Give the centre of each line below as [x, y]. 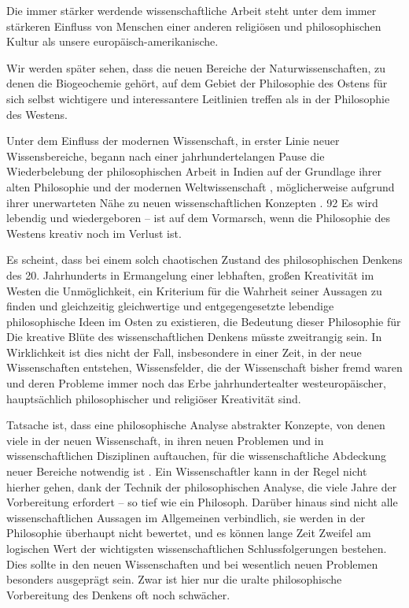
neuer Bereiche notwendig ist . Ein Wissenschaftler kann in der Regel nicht [187, 471]
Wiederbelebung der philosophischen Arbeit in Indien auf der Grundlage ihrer [194, 171]
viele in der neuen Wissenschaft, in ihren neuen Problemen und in [165, 440]
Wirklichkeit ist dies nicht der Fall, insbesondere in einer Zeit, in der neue [184, 352]
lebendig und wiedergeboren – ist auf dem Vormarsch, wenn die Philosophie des [198, 218]
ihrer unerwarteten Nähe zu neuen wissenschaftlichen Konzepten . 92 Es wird [192, 202]
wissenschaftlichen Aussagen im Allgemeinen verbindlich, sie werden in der [186, 517]
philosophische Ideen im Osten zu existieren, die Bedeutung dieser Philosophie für [204, 321]
